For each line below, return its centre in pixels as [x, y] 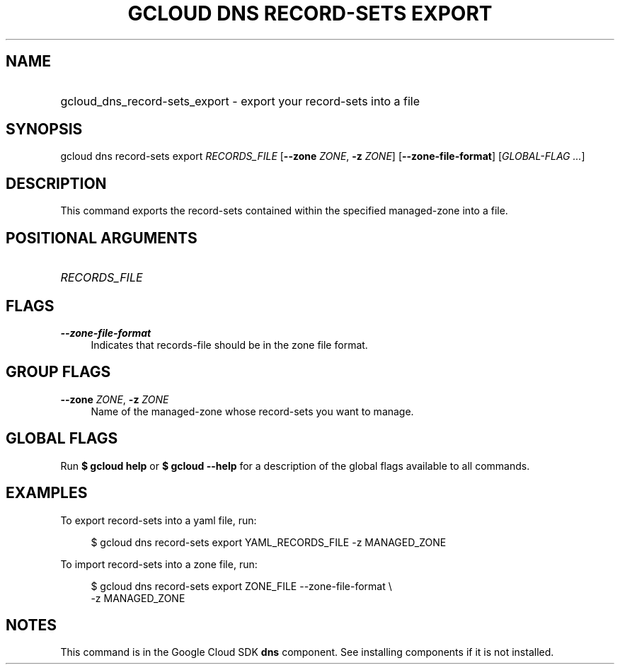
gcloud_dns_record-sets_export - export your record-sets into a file [240, 101]
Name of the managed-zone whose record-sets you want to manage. [252, 411]
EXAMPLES [47, 493]
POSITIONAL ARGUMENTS [102, 238]
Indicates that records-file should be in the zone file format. [229, 345]
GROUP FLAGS [58, 372]
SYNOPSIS [44, 129]
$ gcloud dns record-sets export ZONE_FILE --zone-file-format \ [241, 586]
